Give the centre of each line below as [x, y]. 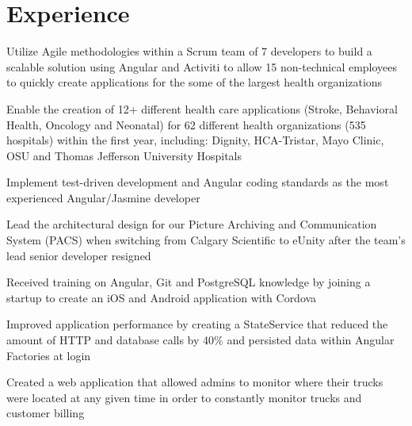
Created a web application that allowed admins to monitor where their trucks [195, 382]
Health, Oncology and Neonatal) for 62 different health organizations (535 [186, 124]
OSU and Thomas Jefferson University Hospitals [124, 155]
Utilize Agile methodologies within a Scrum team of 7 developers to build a [189, 51]
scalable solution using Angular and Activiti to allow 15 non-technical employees [202, 66]
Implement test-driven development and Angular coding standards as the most [198, 182]
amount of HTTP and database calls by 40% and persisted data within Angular [200, 340]
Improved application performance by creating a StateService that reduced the [197, 324]
